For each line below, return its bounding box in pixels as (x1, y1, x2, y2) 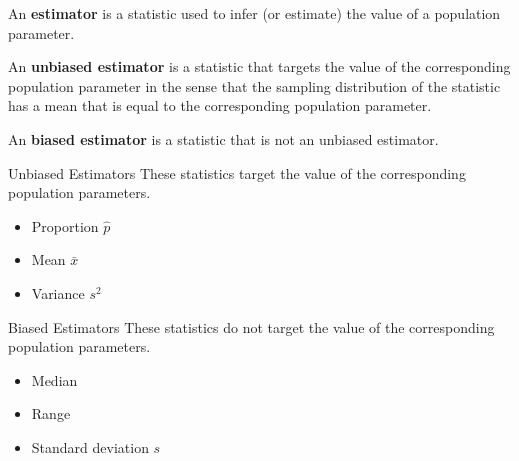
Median (31, 369, 78, 390)
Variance (31, 282, 85, 303)
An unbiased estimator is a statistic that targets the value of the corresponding (8, 56, 511, 77)
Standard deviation (31, 436, 149, 457)
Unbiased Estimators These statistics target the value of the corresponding (8, 162, 466, 183)
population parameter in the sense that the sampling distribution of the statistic (8, 75, 501, 96)
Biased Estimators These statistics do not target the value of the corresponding (8, 316, 495, 337)
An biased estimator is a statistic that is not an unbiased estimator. (8, 128, 439, 149)
